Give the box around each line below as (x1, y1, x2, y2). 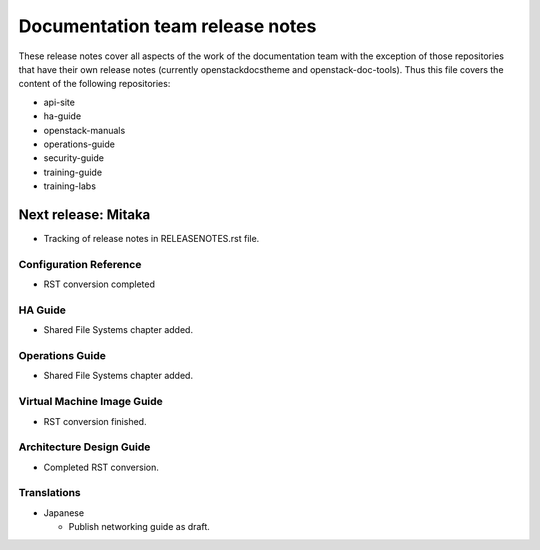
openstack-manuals (43, 124, 126, 136)
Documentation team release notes (18, 15, 317, 37)
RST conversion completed (43, 278, 155, 290)
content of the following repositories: (18, 78, 171, 90)
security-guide (43, 152, 105, 164)
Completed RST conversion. (43, 461, 159, 473)
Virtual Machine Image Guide (18, 395, 164, 409)
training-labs (43, 180, 97, 192)
